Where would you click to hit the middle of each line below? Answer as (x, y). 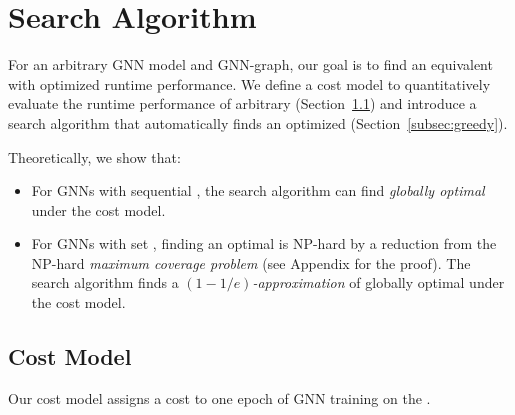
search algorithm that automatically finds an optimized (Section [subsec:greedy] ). (258, 122)
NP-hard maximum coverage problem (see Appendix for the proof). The (251, 262)
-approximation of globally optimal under (378, 282)
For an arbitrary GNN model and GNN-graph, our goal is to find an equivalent (250, 64)
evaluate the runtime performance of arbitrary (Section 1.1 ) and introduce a (242, 103)
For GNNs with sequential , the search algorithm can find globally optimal (258, 190)
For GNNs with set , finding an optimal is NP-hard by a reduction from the (264, 243)
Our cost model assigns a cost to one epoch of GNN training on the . (219, 397)
